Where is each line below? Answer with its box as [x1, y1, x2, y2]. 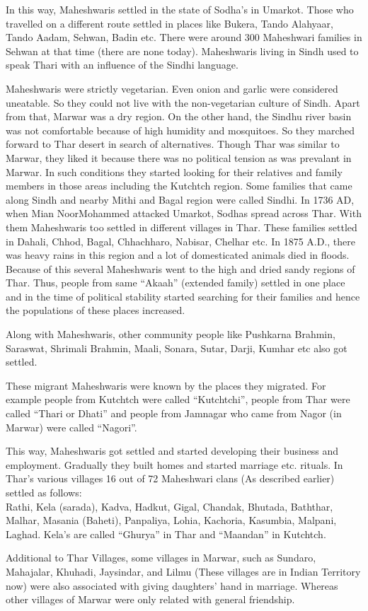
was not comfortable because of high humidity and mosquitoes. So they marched [6, 122, 355, 137]
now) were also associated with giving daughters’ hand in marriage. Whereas [6, 578, 338, 593]
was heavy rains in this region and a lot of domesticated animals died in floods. [6, 248, 350, 262]
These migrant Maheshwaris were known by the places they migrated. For [6, 378, 326, 392]
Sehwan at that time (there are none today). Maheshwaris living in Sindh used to [6, 43, 359, 58]
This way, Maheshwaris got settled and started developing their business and [6, 443, 339, 458]
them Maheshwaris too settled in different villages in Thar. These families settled [6, 219, 357, 234]
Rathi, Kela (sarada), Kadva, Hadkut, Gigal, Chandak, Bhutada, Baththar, [6, 499, 333, 513]
